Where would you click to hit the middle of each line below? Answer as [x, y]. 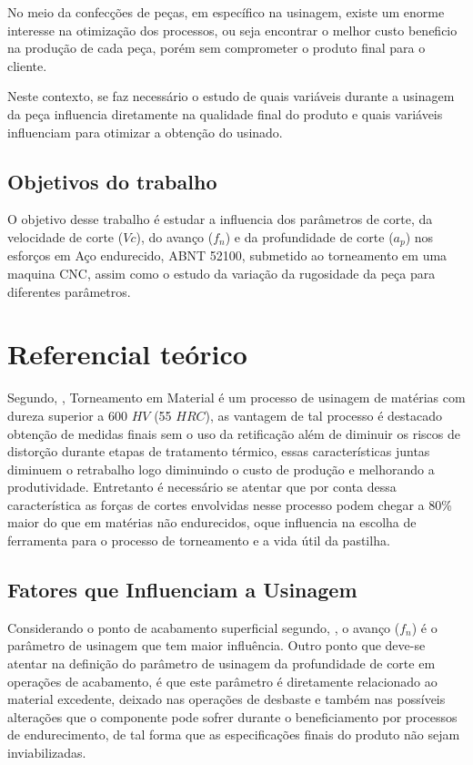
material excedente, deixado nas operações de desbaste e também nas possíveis [226, 699]
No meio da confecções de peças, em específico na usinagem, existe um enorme [226, 12]
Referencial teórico [127, 354]
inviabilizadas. [47, 753]
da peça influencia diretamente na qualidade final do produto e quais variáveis [225, 113]
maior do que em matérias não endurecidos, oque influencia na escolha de [212, 522]
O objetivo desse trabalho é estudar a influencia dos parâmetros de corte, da [220, 219]
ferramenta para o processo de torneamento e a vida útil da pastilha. [199, 541]
